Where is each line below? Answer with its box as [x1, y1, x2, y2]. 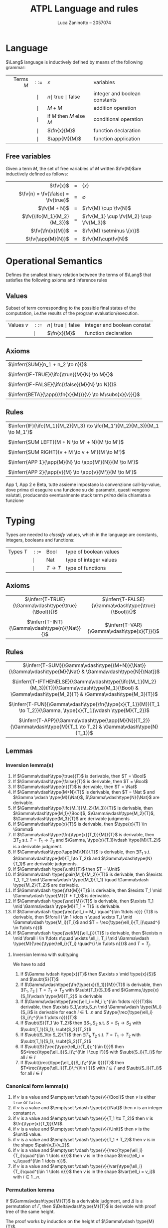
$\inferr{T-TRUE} [24, 596, 65, 603]
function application [93, 135, 141, 142]
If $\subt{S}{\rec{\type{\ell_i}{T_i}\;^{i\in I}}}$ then [20, 1043, 124, 1050]
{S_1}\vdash [20, 993, 44, 1000]
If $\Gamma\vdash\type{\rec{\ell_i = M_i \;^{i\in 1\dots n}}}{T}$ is [20, 999, 153, 1005]
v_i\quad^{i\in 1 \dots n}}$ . [12, 1158, 67, 1164]
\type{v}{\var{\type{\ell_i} [90, 1163, 143, 1169]
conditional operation [93, 116, 144, 123]
